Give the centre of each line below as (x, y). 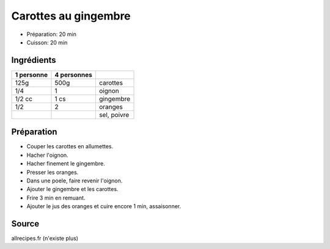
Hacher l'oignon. (47, 155)
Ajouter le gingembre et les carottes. (72, 189)
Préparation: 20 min (51, 34)
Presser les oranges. (53, 172)
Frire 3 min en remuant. (56, 198)
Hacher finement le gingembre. (66, 164)
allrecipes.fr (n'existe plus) (45, 238)
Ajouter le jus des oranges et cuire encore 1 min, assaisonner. (104, 206)
